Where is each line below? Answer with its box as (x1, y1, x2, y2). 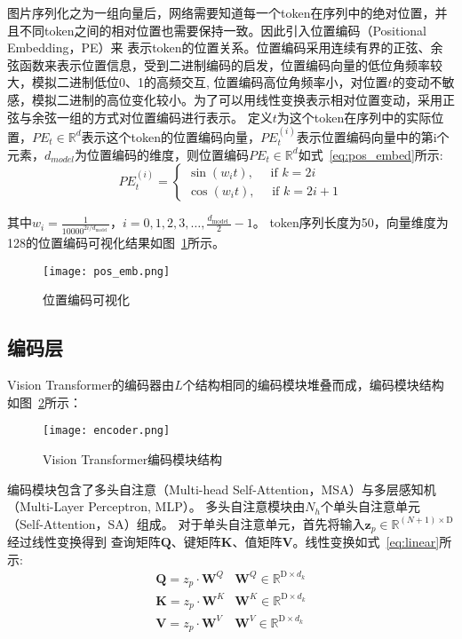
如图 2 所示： (7, 392, 82, 411)
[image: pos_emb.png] (43, 264, 171, 278)
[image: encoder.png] (43, 424, 171, 438)
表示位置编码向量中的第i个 (296, 127, 450, 146)
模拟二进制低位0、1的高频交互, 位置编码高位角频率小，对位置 (31, 73, 388, 91)
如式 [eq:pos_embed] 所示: (298, 145, 443, 163)
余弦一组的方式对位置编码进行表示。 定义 (31, 107, 273, 126)
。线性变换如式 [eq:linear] (292, 532, 440, 551)
